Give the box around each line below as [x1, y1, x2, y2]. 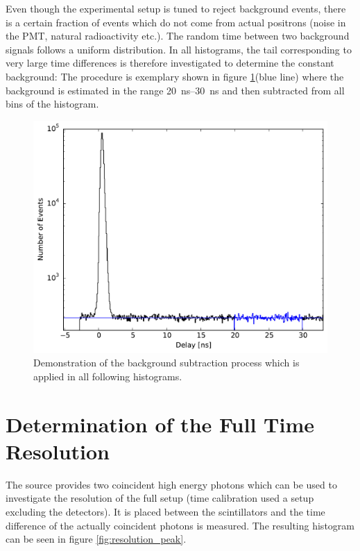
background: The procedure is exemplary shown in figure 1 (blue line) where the [6, 69, 344, 83]
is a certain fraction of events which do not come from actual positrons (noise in [6, 15, 346, 29]
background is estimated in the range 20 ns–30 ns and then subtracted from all [6, 83, 345, 97]
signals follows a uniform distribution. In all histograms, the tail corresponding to [6, 42, 352, 56]
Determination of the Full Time [6, 409, 314, 438]
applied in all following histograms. [33, 368, 182, 383]
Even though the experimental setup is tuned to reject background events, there [6, 1, 346, 15]
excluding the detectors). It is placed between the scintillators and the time [6, 505, 325, 518]
